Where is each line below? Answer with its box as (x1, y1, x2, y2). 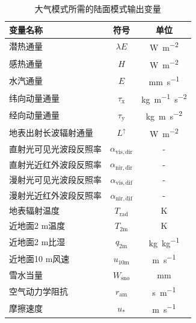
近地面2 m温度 (9, 219, 66, 232)
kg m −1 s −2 (141, 91, 187, 105)
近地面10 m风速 (9, 252, 70, 265)
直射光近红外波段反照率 (9, 158, 102, 170)
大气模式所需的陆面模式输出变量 (34, 2, 161, 14)
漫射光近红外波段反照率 (9, 188, 102, 201)
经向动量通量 (9, 109, 60, 121)
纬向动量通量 (9, 91, 60, 104)
